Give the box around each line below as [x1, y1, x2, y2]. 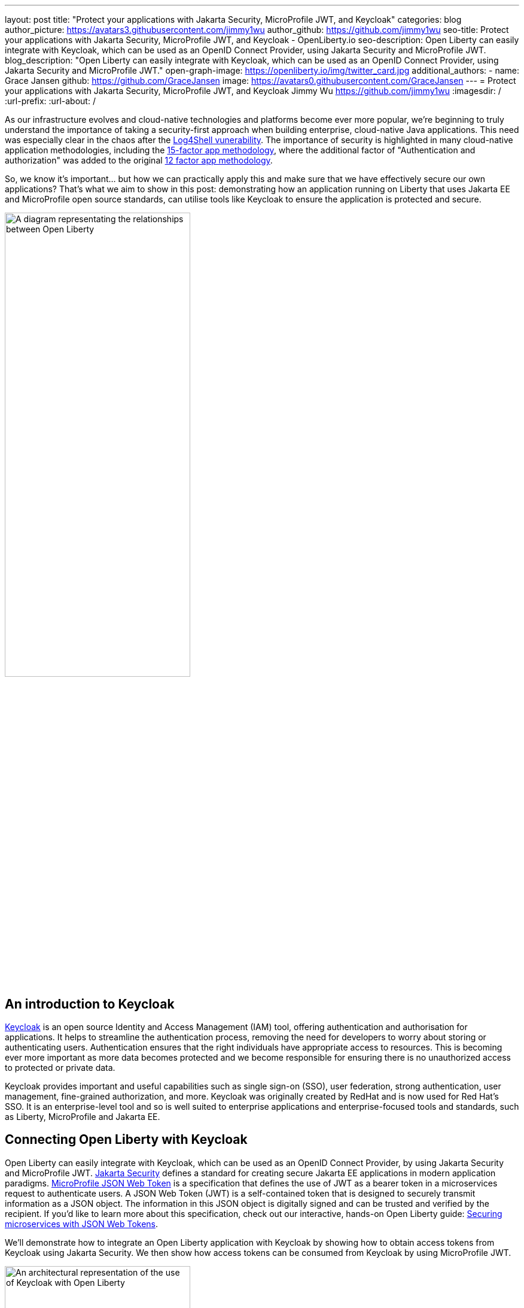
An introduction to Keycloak [5, 996, 175, 1012]
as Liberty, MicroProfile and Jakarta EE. [5, 1112, 160, 1122]
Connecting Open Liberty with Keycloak [5, 1132, 248, 1147]
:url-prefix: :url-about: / [5, 96, 96, 106]
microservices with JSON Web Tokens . [5, 1218, 159, 1229]
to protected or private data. [5, 1062, 115, 1073]
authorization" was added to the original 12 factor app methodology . [5, 155, 273, 165]
